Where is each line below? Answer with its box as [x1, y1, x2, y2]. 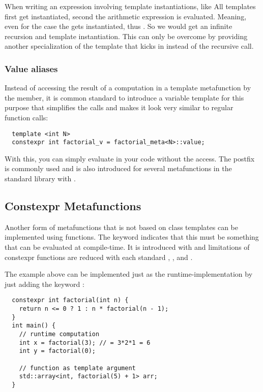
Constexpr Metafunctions [5, 198, 141, 214]
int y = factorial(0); [19, 347, 96, 355]
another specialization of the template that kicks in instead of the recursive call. [5, 41, 254, 51]
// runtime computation [19, 331, 100, 338]
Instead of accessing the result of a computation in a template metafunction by [5, 82, 251, 93]
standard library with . [5, 173, 76, 184]
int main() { [12, 322, 56, 330]
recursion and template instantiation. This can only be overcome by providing [5, 30, 248, 41]
